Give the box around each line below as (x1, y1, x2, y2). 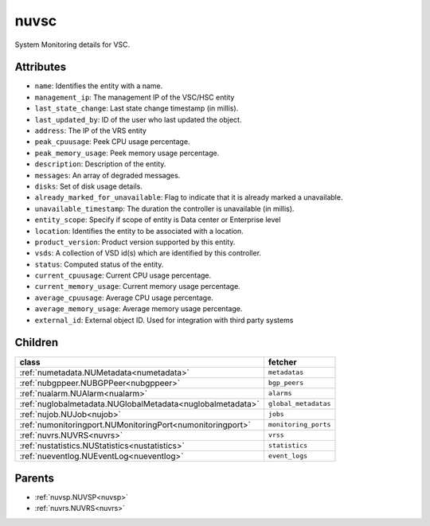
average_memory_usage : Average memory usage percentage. (34, 304, 243, 314)
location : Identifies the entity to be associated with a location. (34, 226, 244, 236)
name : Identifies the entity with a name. (34, 81, 163, 91)
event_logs (268, 452, 308, 461)
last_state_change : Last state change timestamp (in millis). (34, 103, 239, 113)
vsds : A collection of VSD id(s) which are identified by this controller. (34, 248, 262, 258)
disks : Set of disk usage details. (34, 181, 143, 191)
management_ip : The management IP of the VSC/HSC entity (34, 92, 235, 102)
